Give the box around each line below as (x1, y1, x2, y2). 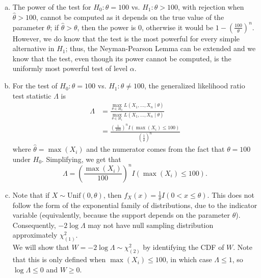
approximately (12, 229, 58, 240)
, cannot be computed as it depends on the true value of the (36, 11, 224, 22)
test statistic (12, 90, 51, 101)
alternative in (12, 43, 55, 54)
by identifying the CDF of (143, 242, 224, 252)
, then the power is (77, 21, 136, 32)
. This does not (207, 189, 254, 200)
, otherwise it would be (142, 21, 214, 32)
